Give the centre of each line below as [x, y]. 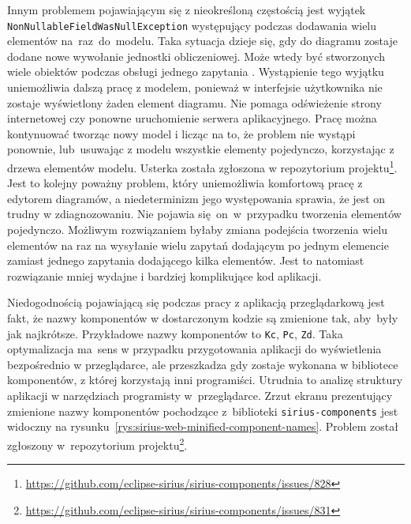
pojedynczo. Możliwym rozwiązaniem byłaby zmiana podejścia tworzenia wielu [198, 230]
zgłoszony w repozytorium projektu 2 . [97, 443]
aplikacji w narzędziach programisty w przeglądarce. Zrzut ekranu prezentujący [200, 396]
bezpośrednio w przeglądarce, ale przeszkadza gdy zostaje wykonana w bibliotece [203, 364]
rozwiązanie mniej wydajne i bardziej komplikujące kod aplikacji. [164, 275]
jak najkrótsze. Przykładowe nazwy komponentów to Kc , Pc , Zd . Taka [175, 333]
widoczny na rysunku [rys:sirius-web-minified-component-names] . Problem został [203, 426]
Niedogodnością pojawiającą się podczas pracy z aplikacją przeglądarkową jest [196, 302]
